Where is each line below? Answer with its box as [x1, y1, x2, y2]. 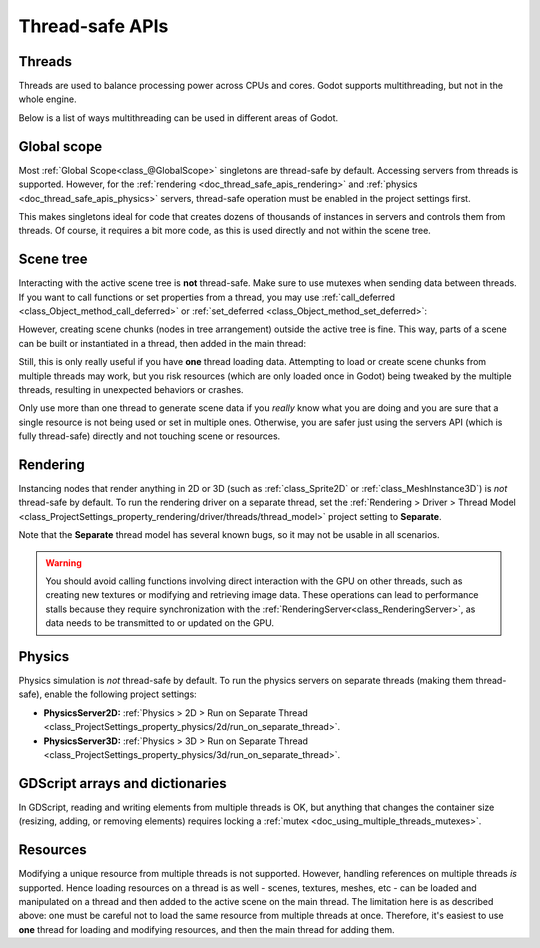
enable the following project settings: [44, 688, 197, 700]
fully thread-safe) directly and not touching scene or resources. [18, 430, 281, 442]
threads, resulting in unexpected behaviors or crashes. [18, 383, 244, 395]
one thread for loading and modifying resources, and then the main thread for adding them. [18, 923, 395, 935]
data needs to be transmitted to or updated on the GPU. [45, 617, 275, 629]
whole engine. [18, 93, 77, 105]
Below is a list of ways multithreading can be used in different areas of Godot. [18, 111, 339, 124]
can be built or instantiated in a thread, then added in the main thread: [18, 337, 307, 349]
